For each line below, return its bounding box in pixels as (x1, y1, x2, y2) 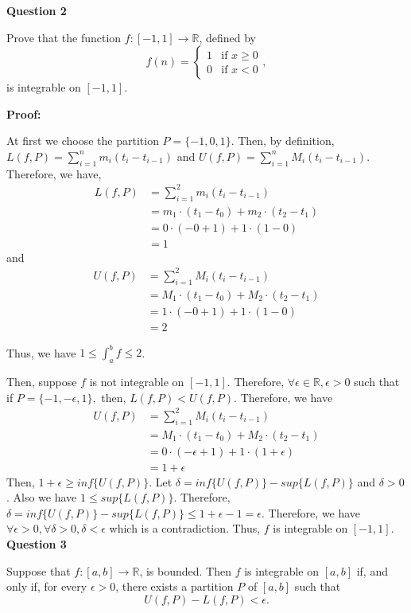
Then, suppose (6, 373, 77, 390)
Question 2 (6, 2, 67, 18)
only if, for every (6, 578, 87, 595)
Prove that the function (6, 29, 122, 45)
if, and (356, 562, 388, 579)
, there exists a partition (115, 578, 234, 595)
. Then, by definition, (231, 132, 335, 149)
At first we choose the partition (6, 132, 159, 149)
